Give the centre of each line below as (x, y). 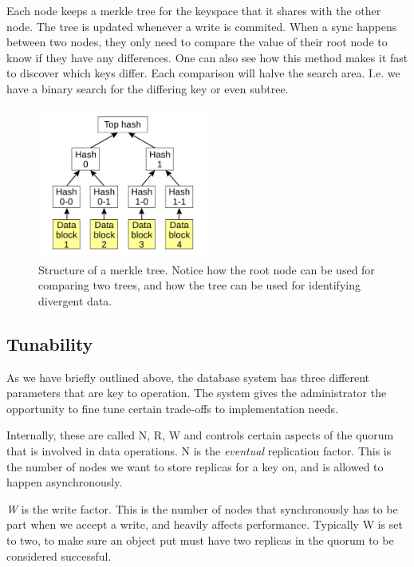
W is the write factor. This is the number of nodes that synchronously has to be (202, 508)
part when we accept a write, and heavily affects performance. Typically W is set (205, 524)
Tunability (50, 343)
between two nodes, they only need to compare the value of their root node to (197, 42)
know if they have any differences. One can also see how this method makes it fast (207, 57)
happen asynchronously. (65, 482)
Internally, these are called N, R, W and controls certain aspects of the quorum (200, 435)
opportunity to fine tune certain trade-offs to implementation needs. (173, 408)
